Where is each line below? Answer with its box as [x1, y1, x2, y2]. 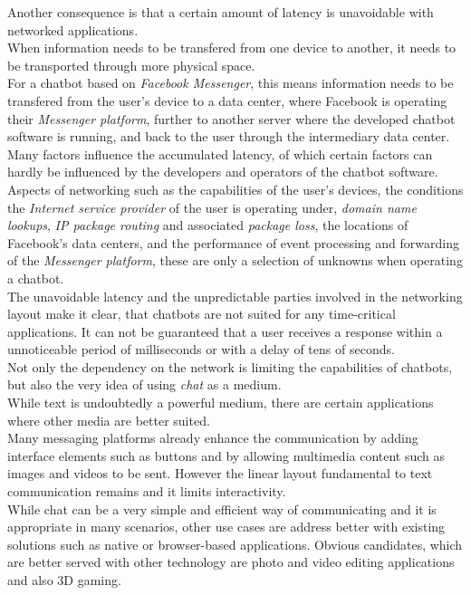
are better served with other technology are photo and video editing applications [7, 552, 455, 571]
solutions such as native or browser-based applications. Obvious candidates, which [7, 534, 463, 553]
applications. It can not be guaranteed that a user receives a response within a [7, 321, 443, 341]
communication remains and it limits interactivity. [7, 482, 286, 501]
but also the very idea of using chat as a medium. [7, 375, 282, 394]
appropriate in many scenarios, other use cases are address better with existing [7, 517, 446, 536]
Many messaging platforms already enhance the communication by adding [7, 428, 418, 447]
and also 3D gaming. [7, 571, 121, 589]
